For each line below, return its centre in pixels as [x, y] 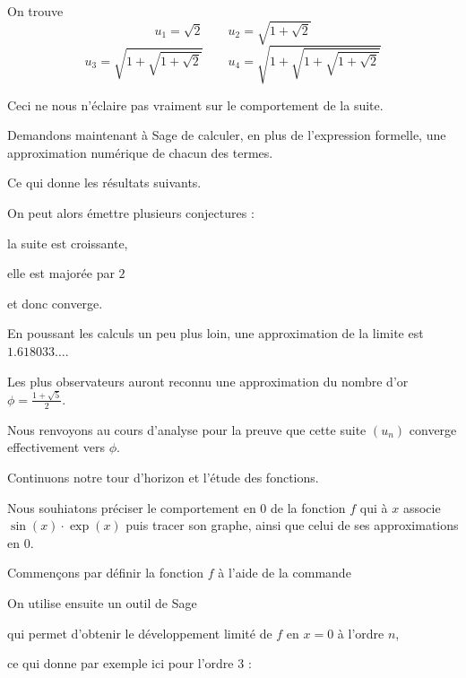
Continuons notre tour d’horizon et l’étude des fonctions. [163, 477]
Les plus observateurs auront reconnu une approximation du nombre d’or [208, 381]
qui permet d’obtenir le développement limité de [140, 633]
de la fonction [308, 507]
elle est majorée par [61, 273]
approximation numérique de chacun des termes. [140, 152]
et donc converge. [55, 303]
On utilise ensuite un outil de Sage [102, 602]
